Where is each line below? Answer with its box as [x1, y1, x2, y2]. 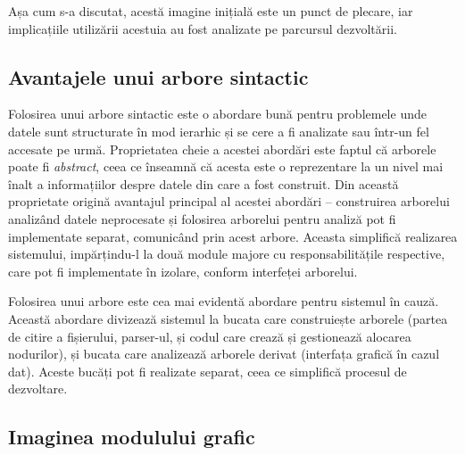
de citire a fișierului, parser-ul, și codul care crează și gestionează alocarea [8, 327, 411, 345]
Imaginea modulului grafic [8, 423, 255, 451]
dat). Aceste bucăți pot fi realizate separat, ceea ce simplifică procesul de [8, 361, 407, 380]
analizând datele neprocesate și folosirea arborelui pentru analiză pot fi [8, 209, 396, 227]
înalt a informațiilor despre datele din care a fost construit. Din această [8, 174, 399, 193]
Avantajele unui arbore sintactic [8, 62, 309, 90]
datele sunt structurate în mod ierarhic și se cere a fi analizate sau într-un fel [8, 121, 429, 140]
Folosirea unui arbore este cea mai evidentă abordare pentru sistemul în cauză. [8, 292, 439, 310]
